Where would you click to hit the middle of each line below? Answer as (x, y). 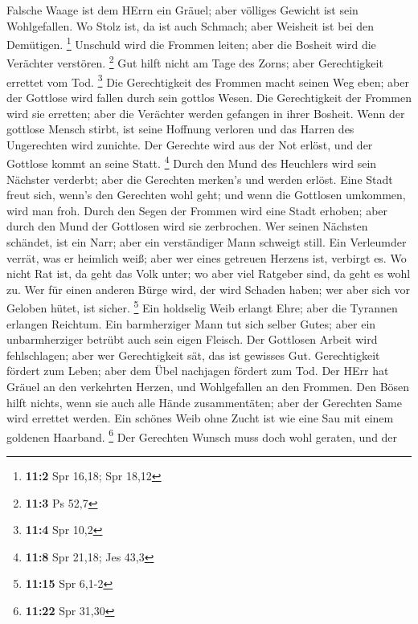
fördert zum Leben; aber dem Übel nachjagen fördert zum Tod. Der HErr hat (198, 371)
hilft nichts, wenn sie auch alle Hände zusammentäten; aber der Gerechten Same (204, 402)
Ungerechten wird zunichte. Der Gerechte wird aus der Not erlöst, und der (190, 144)
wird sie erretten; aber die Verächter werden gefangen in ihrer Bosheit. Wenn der (206, 113)
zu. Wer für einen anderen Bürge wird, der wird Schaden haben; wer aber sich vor (208, 289)
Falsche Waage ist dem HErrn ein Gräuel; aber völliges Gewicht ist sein (182, 10)
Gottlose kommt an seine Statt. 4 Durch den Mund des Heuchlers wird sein (192, 162)
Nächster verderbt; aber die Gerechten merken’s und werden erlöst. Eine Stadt (200, 179)
